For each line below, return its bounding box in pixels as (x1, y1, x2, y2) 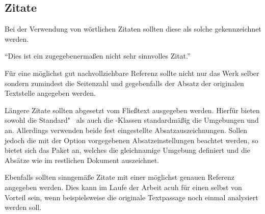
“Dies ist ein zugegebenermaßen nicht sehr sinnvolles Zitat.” (5, 50, 191, 61)
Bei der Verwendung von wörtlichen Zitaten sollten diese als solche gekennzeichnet (5, 23, 261, 34)
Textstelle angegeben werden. (5, 88, 96, 98)
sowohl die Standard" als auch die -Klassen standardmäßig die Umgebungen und (5, 115, 259, 125)
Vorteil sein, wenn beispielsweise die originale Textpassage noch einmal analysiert (5, 192, 258, 202)
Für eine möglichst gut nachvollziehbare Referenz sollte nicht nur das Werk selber (5, 67, 259, 78)
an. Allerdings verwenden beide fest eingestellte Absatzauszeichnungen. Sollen (5, 124, 248, 135)
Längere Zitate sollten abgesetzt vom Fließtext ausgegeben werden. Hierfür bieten (5, 104, 260, 115)
